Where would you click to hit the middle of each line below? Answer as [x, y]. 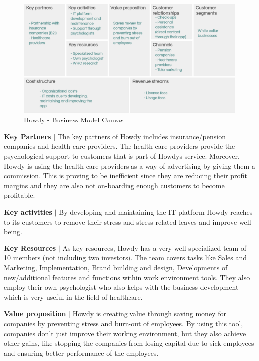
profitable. [20, 195]
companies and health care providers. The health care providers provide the [120, 146]
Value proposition [35, 313]
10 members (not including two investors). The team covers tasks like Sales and [126, 258]
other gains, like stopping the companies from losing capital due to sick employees [129, 343]
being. [13, 231]
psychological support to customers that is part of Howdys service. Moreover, [122, 156]
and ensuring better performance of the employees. [81, 352]
